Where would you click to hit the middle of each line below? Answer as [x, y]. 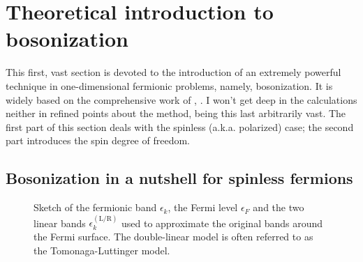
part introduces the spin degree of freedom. [98, 140]
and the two [279, 207]
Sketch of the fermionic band [95, 207]
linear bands [60, 223]
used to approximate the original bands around [222, 223]
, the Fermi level [203, 207]
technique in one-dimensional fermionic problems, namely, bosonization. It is [169, 85]
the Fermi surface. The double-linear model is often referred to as [173, 237]
